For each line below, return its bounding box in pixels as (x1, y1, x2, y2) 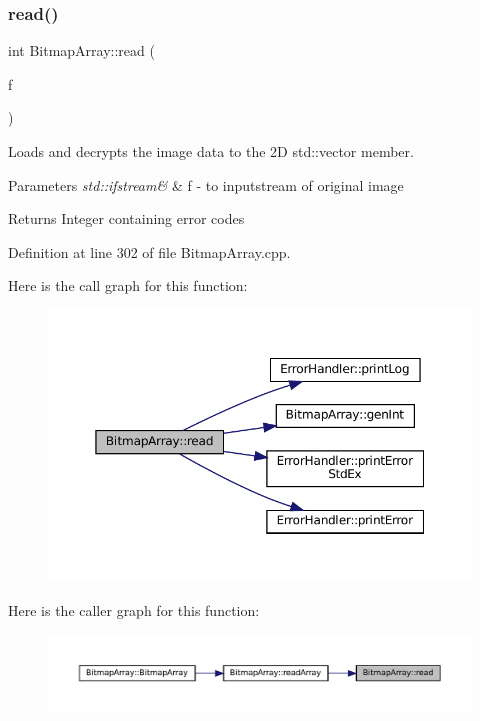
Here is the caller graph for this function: (8, 599, 260, 620)
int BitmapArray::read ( (8, 40, 155, 61)
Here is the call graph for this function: (8, 275, 248, 296)
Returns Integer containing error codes (8, 208, 245, 229)
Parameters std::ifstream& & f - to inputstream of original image (8, 174, 404, 195)
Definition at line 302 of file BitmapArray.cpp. (8, 241, 291, 262)
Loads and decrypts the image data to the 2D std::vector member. (8, 141, 414, 161)
